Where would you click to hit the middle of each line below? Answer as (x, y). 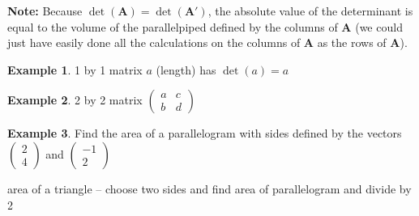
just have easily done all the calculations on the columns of (154, 42)
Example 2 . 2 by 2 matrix (75, 100)
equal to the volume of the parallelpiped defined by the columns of (173, 26)
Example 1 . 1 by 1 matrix (75, 69)
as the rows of (352, 42)
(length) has (186, 69)
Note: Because (45, 11)
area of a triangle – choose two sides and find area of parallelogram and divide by (209, 188)
